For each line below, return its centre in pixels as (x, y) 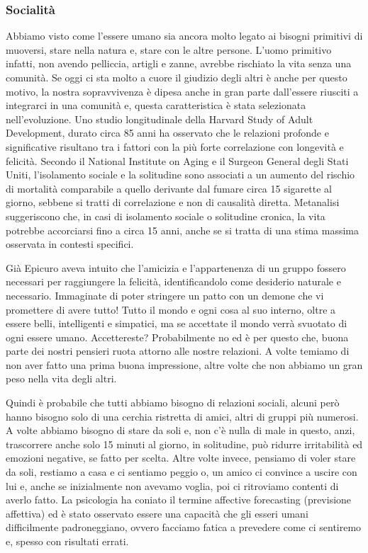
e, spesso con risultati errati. (67, 541)
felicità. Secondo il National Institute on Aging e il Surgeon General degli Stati (177, 160)
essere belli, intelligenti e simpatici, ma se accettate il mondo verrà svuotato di (177, 323)
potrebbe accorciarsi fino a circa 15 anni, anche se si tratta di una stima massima (183, 230)
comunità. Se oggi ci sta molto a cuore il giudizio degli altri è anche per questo (177, 77)
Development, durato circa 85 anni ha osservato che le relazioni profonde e (167, 133)
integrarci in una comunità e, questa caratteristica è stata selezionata (156, 105)
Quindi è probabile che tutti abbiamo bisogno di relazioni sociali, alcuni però (173, 403)
